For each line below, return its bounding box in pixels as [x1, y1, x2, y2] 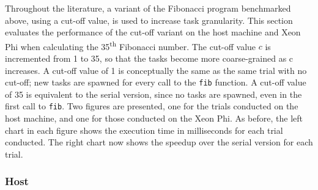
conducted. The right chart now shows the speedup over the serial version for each [5, 136, 313, 148]
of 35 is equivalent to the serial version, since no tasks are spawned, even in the [5, 87, 302, 100]
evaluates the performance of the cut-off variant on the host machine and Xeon [5, 26, 301, 38]
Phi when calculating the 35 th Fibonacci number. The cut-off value [5, 38, 256, 53]
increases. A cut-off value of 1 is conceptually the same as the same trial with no [5, 64, 307, 76]
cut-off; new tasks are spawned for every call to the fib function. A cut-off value [5, 76, 306, 89]
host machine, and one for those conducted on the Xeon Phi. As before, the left [5, 112, 303, 125]
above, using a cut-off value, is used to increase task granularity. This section [5, 13, 293, 26]
